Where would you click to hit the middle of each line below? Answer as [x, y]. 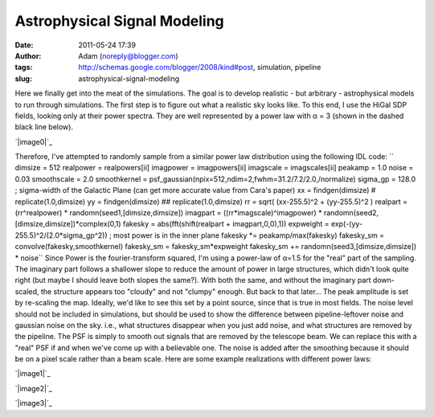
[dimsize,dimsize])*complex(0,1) [68, 224]
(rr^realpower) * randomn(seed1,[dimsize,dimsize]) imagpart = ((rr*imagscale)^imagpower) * [168, 213]
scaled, [27, 291]
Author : [28, 55]
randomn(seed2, [351, 213]
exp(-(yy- [347, 224]
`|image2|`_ [33, 388]
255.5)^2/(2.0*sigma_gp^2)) [61, 235]
